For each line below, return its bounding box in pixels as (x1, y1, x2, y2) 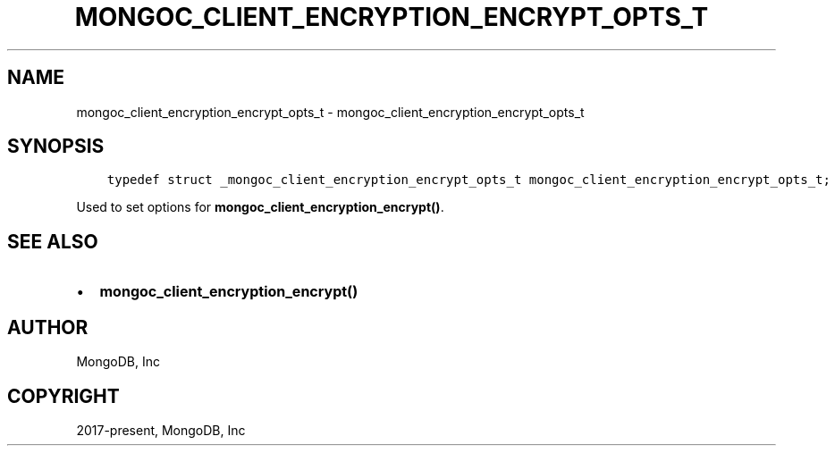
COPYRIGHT (7, 384, 120, 407)
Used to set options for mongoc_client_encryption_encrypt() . (76, 199, 444, 215)
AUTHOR (7, 315, 89, 339)
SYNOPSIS (7, 135, 105, 158)
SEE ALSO (7, 230, 98, 253)
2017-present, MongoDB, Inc (76, 422, 246, 438)
